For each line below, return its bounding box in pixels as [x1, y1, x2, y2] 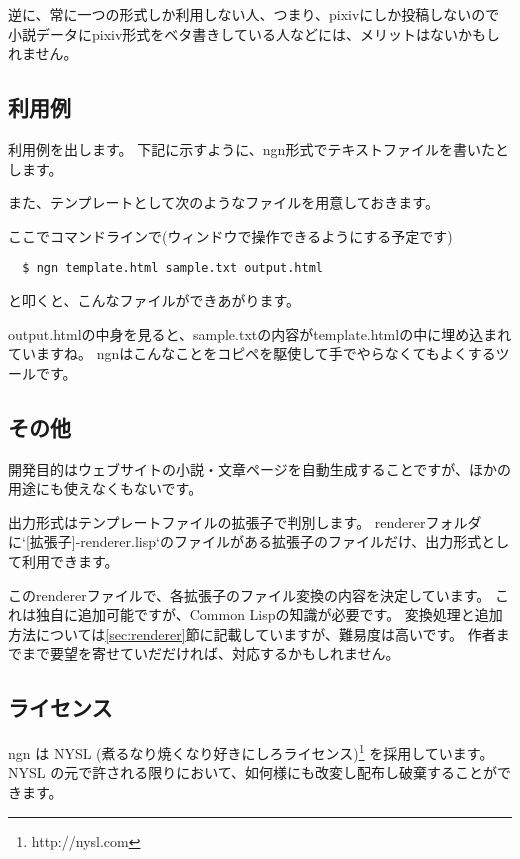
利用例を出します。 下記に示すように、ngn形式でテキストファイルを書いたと [8, 138, 509, 159]
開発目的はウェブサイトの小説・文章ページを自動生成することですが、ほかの [8, 458, 512, 479]
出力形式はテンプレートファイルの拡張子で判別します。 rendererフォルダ [8, 511, 482, 532]
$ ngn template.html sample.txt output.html [22, 261, 323, 276]
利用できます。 [21, 550, 119, 571]
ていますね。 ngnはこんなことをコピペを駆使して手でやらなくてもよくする [8, 343, 496, 364]
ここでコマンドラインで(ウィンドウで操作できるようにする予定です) [8, 225, 453, 246]
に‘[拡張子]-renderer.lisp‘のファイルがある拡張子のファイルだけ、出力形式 [8, 531, 482, 552]
